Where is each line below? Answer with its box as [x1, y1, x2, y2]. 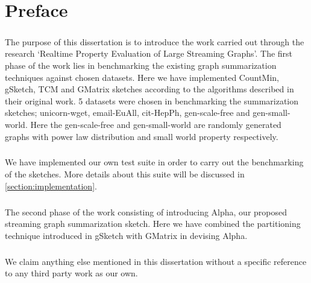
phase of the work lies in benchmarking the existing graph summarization [5, 59, 277, 71]
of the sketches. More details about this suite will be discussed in [5, 168, 245, 180]
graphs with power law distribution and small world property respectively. [5, 130, 278, 142]
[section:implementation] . [5, 179, 97, 192]
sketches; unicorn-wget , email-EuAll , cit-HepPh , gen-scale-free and [5, 106, 250, 119]
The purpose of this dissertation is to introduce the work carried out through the [5, 35, 304, 48]
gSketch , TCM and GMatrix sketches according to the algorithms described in [5, 83, 294, 95]
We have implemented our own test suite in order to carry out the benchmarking [5, 156, 304, 168]
